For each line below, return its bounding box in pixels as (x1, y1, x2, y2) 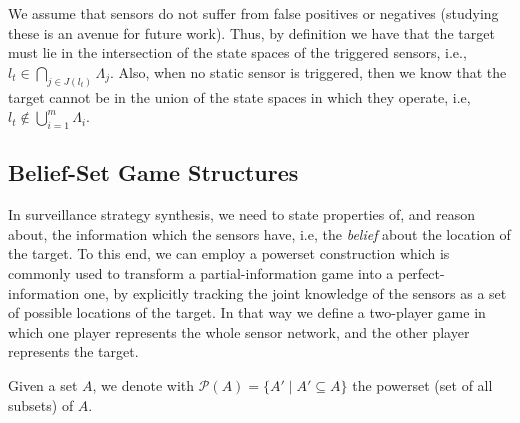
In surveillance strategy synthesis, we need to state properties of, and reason (8, 204, 476, 225)
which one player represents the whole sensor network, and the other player (8, 321, 470, 342)
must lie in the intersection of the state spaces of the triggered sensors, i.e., (8, 42, 467, 63)
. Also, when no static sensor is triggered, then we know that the (109, 61, 507, 82)
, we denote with (92, 374, 195, 395)
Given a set (8, 374, 78, 395)
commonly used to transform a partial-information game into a (8, 263, 394, 284)
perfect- (397, 263, 445, 284)
